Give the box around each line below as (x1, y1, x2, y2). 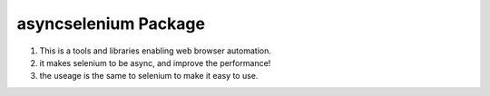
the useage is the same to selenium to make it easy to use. (39, 71, 259, 82)
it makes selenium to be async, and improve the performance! (39, 57, 271, 68)
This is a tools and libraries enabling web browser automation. (39, 45, 271, 56)
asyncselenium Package (16, 14, 206, 34)
